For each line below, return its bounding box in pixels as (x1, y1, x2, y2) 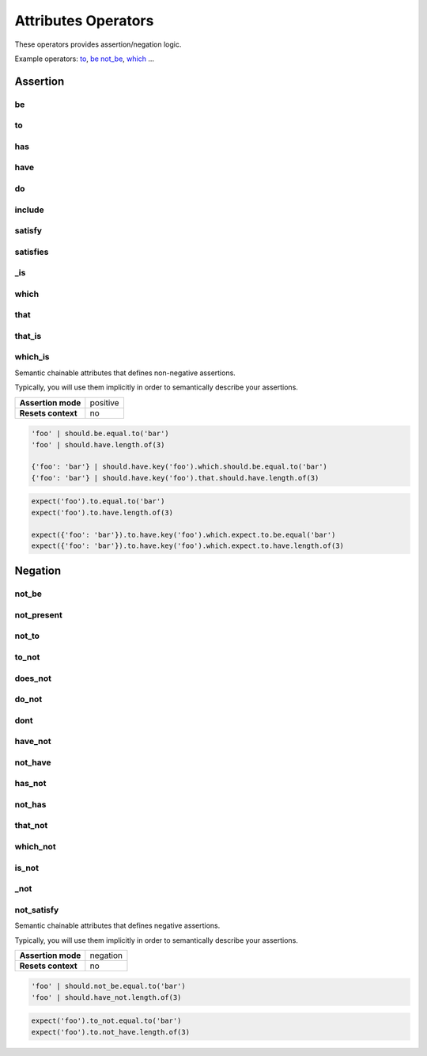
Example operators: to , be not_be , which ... (14, 54, 154, 63)
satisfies (14, 246, 49, 257)
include (14, 204, 44, 215)
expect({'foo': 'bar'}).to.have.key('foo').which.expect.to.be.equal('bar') (31, 530, 336, 539)
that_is (14, 330, 42, 341)
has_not (14, 778, 47, 789)
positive (89, 397, 119, 408)
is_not (14, 862, 40, 873)
